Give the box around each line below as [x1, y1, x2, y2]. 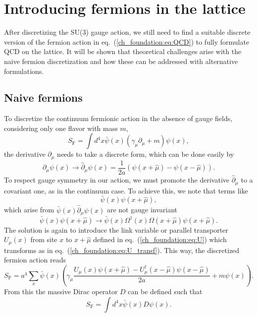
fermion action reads [4, 254, 66, 265]
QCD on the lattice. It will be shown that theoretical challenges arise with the [4, 46, 242, 57]
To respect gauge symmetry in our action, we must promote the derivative [4, 175, 229, 185]
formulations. [4, 65, 44, 76]
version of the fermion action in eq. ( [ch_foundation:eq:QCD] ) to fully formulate [4, 36, 250, 47]
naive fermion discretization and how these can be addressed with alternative [4, 56, 238, 66]
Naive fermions [4, 90, 83, 105]
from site [30, 234, 57, 245]
